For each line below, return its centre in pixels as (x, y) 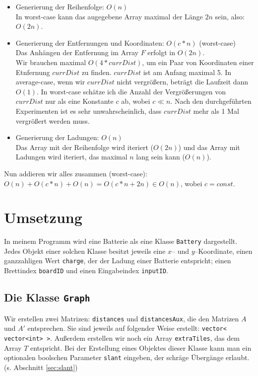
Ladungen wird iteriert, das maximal (71, 157)
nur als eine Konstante (79, 101)
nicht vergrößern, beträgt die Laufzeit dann (183, 82)
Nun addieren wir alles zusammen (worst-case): (76, 173)
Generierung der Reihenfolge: (60, 6)
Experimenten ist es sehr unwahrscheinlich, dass (89, 111)
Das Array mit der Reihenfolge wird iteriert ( (84, 147)
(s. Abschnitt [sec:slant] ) (41, 367)
